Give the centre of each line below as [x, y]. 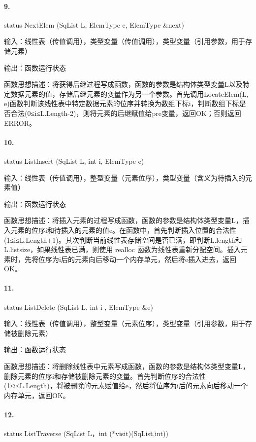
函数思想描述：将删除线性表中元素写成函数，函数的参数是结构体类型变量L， [127, 366]
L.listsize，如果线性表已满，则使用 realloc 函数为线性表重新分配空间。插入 [122, 249]
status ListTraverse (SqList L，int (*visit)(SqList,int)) [86, 433]
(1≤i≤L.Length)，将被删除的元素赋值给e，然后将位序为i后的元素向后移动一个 [126, 386]
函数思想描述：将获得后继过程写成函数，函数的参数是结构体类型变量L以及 [123, 84]
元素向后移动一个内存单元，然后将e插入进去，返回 [156, 259]
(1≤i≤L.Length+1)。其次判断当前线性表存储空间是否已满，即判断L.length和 [123, 239]
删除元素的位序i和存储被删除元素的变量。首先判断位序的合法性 [105, 376]
